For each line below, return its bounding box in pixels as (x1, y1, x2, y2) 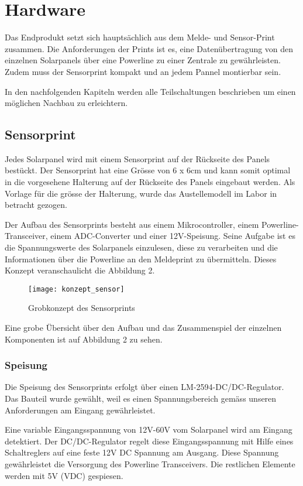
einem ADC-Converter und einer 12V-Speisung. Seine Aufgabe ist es (50, 230, 295, 242)
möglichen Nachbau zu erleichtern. (5, 97, 128, 109)
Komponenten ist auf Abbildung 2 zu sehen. (5, 333, 163, 345)
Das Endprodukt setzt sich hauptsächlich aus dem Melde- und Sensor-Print (5, 31, 275, 43)
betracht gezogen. (5, 198, 67, 211)
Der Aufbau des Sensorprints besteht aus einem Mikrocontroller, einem (5, 218, 259, 230)
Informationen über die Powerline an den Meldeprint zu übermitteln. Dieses (5, 252, 277, 265)
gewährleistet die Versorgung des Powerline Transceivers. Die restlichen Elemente (5, 458, 295, 470)
